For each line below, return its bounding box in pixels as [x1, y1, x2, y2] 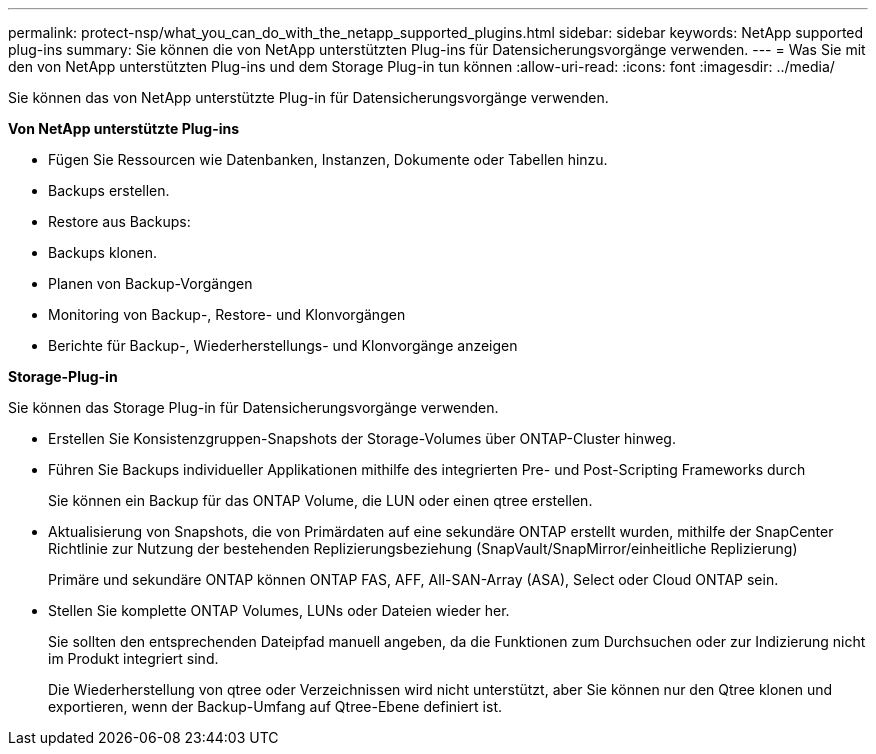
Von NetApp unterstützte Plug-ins [8, 120, 240, 137]
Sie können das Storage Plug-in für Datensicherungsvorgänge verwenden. [8, 399, 499, 416]
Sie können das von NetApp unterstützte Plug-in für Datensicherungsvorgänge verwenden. [8, 89, 609, 106]
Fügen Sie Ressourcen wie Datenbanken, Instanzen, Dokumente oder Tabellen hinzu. [48, 151, 608, 168]
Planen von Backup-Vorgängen [48, 275, 253, 292]
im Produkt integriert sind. [48, 650, 219, 667]
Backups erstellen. [48, 182, 170, 199]
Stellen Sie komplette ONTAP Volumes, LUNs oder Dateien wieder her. [48, 602, 510, 619]
